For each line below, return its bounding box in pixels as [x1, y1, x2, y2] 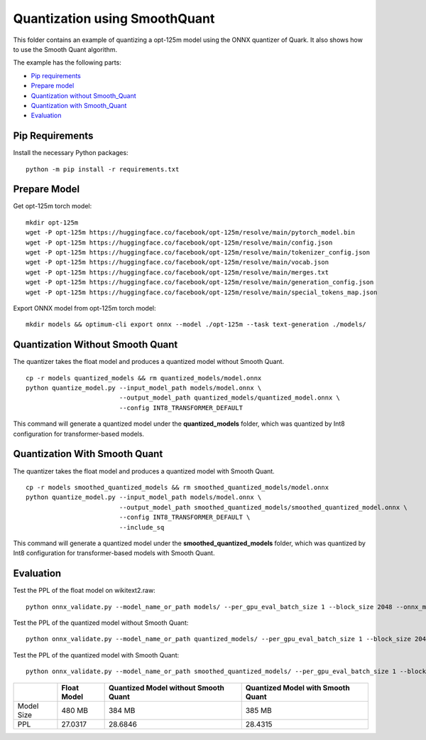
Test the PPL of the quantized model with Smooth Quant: [13, 650, 180, 659]
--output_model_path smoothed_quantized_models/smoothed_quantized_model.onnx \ [119, 503, 408, 511]
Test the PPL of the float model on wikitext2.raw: [13, 586, 155, 595]
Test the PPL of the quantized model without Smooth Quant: [13, 618, 189, 627]
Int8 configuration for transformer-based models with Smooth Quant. [13, 549, 215, 557]
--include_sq [119, 523, 165, 531]
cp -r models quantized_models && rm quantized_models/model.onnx [26, 374, 262, 382]
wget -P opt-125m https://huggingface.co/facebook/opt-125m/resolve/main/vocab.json [26, 258, 329, 267]
